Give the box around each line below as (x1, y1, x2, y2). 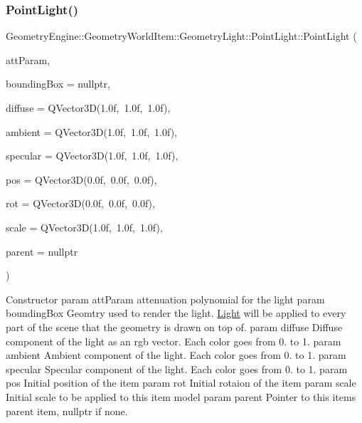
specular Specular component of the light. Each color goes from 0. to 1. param (6, 361, 348, 376)
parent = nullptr (6, 244, 78, 258)
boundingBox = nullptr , (6, 76, 110, 91)
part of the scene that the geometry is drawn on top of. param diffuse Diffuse (6, 319, 343, 334)
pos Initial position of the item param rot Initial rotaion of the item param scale (6, 375, 356, 390)
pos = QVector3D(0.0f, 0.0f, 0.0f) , (6, 172, 157, 187)
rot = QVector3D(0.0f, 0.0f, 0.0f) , (6, 196, 155, 211)
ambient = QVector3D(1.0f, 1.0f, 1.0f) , (6, 124, 178, 139)
